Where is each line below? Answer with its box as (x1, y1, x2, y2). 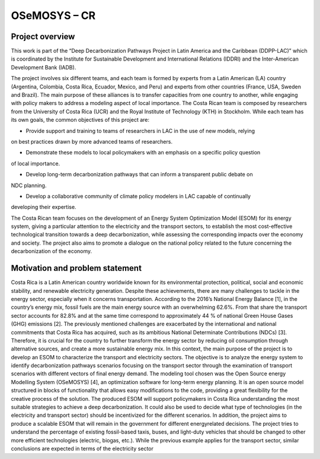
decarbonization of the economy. (11, 248, 92, 255)
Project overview (11, 31, 75, 42)
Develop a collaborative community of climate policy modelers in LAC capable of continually (25, 192, 251, 200)
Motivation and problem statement (11, 263, 142, 273)
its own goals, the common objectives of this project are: (11, 116, 150, 124)
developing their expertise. (11, 204, 76, 211)
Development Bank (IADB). (11, 64, 76, 71)
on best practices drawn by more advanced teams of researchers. (11, 138, 173, 145)
